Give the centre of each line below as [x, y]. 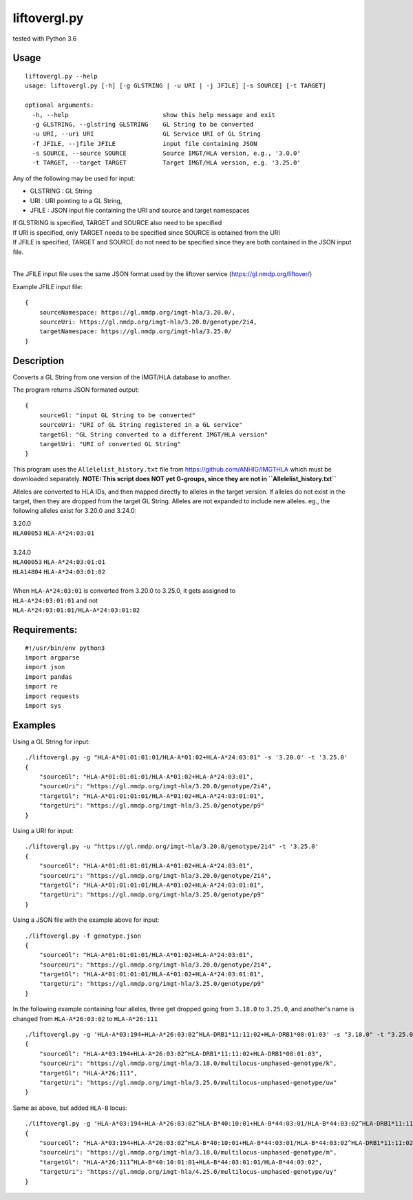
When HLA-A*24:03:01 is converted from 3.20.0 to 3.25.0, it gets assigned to [124, 591]
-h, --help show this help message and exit [153, 115]
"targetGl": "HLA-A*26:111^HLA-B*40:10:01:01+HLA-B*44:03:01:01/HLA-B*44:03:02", [181, 1162]
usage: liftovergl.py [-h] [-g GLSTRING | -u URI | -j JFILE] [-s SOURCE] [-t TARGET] [176, 86]
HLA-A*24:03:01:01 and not [55, 600]
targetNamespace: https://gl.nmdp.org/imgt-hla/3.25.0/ [135, 331]
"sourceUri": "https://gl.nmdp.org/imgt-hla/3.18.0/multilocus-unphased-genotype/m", [188, 1152]
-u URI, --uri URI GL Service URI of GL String [146, 134]
